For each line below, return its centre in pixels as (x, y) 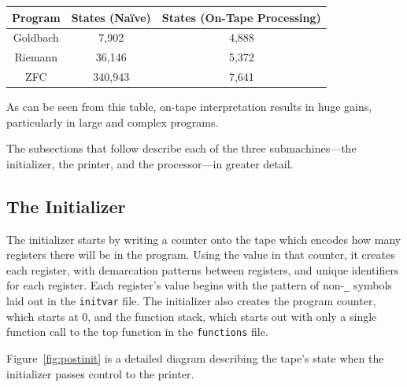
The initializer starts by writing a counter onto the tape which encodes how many (204, 239)
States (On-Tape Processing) (241, 17)
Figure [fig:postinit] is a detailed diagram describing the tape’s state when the (195, 358)
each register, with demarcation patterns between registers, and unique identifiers (203, 269)
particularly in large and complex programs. (113, 122)
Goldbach (36, 37)
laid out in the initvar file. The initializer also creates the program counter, (191, 301)
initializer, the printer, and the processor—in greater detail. (150, 163)
